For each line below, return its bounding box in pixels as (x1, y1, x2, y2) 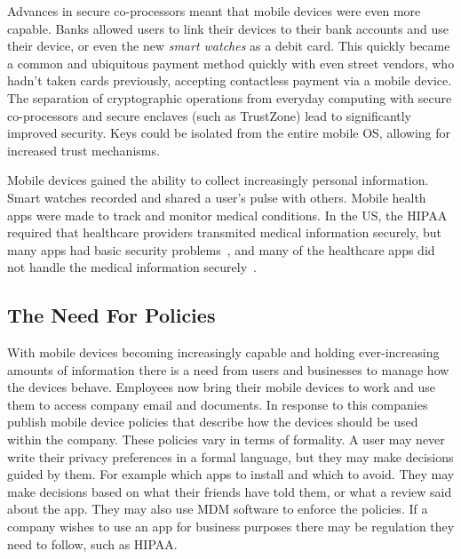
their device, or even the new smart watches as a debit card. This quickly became (7, 36, 450, 55)
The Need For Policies (7, 301, 216, 329)
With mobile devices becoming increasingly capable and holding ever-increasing (7, 343, 440, 362)
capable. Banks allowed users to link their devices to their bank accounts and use (7, 19, 449, 37)
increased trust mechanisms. (7, 140, 160, 159)
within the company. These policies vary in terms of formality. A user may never (7, 430, 445, 449)
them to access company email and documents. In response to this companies (7, 395, 428, 413)
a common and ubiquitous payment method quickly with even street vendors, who (7, 53, 455, 72)
